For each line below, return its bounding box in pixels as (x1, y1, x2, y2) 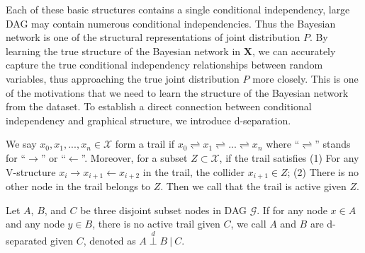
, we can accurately (252, 43, 336, 58)
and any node (6, 216, 64, 231)
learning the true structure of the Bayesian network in (6, 43, 241, 58)
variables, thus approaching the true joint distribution (6, 71, 240, 86)
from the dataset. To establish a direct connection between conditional (6, 99, 312, 114)
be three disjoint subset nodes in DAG (80, 202, 247, 217)
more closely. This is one (252, 71, 359, 86)
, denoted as (83, 233, 136, 247)
